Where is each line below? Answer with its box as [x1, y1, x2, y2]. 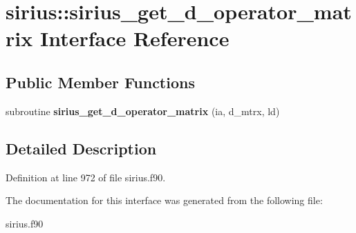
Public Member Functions [6, 71, 195, 92]
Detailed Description [6, 137, 157, 159]
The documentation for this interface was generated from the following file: [6, 193, 323, 207]
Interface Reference [39, 24, 229, 52]
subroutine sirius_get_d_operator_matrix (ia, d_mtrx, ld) [6, 103, 280, 118]
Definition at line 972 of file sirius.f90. [6, 170, 166, 184]
